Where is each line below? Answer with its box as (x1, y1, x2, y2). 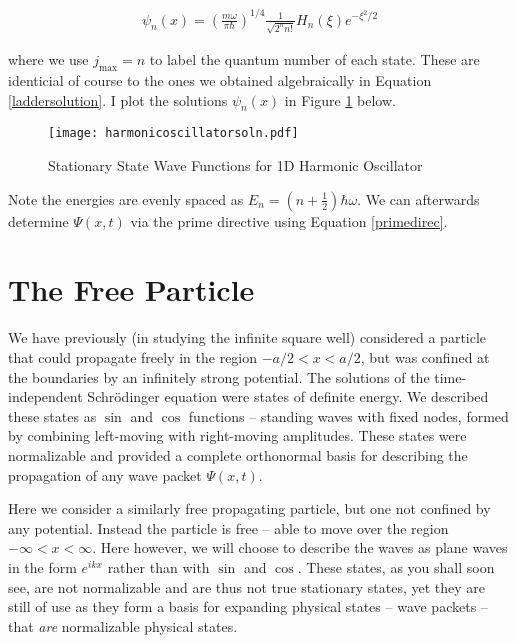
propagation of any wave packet (8, 464, 202, 485)
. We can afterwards (357, 188, 480, 209)
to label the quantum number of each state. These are (149, 49, 480, 70)
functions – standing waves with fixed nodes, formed (188, 405, 509, 426)
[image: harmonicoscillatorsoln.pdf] (48, 126, 299, 141)
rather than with (107, 556, 210, 577)
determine (8, 210, 69, 231)
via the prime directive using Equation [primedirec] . (130, 210, 448, 231)
